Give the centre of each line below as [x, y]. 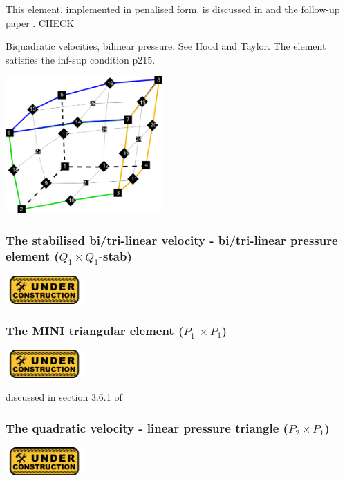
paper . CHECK [40, 22]
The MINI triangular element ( [95, 331]
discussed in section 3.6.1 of [64, 397]
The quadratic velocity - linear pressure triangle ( [147, 427]
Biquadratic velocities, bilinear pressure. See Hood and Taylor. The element [166, 46]
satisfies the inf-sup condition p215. [81, 59]
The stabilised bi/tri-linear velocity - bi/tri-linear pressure [172, 239]
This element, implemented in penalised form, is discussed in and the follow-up [173, 9]
